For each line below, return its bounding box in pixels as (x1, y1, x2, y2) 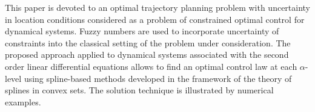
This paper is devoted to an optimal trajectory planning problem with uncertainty (5, 1, 311, 13)
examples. (5, 95, 41, 108)
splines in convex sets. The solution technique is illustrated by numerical (5, 84, 274, 96)
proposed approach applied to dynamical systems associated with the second (5, 48, 289, 61)
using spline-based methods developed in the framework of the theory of (24, 72, 292, 84)
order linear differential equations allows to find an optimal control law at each (5, 60, 297, 72)
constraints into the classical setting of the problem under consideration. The (5, 36, 291, 49)
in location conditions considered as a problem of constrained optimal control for (5, 13, 305, 25)
